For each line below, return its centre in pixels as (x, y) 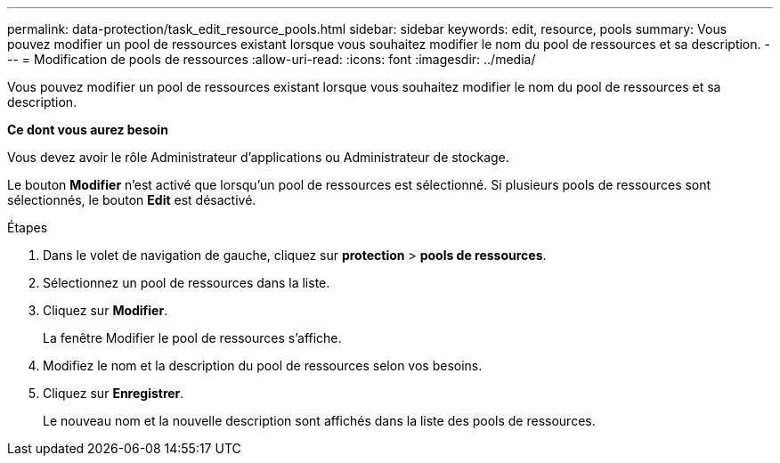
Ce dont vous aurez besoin (88, 130)
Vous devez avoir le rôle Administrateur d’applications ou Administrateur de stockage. (258, 157)
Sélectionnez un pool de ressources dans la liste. (187, 283)
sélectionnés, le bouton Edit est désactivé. (132, 200)
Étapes (28, 227)
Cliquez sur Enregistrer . (114, 393)
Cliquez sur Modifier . (106, 310)
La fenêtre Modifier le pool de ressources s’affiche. (192, 338)
